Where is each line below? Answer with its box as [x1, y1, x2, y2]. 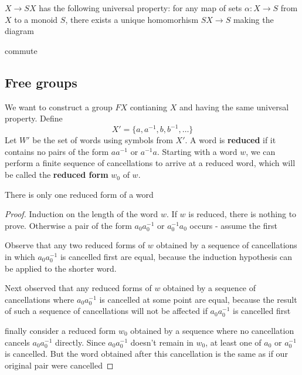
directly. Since [55, 336, 106, 348]
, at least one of [205, 336, 262, 348]
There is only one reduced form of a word [5, 188, 154, 200]
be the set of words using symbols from [32, 134, 173, 146]
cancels [5, 336, 30, 348]
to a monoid [14, 13, 58, 25]
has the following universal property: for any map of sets [39, 2, 242, 13]
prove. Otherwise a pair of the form [5, 219, 132, 231]
